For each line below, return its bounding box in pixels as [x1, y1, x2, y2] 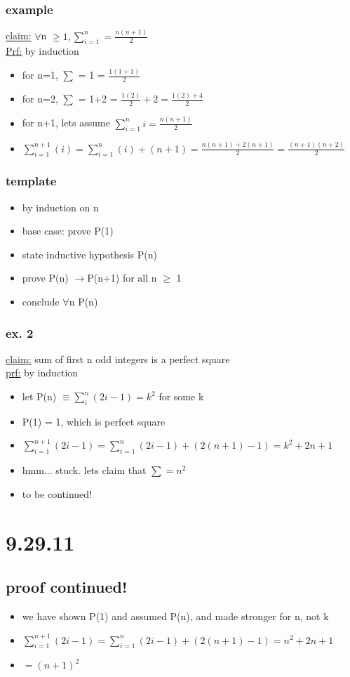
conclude [22, 294, 60, 309]
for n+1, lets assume [22, 115, 110, 130]
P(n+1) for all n [87, 270, 157, 285]
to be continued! [22, 486, 92, 501]
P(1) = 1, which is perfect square [22, 414, 166, 428]
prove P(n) [22, 270, 69, 285]
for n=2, [22, 91, 58, 106]
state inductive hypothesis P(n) [22, 247, 157, 261]
